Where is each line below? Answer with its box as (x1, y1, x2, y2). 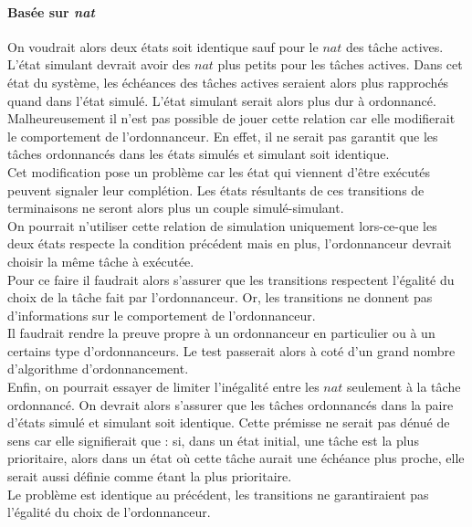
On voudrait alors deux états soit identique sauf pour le (7, 37, 319, 56)
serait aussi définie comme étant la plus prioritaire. (7, 467, 292, 486)
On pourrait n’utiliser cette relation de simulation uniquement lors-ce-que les (7, 216, 437, 235)
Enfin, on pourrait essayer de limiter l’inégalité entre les (7, 377, 320, 396)
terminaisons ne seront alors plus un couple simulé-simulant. (7, 198, 344, 217)
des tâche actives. (345, 37, 444, 56)
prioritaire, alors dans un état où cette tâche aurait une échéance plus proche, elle (7, 448, 465, 468)
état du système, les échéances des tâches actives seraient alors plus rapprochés (7, 72, 449, 91)
